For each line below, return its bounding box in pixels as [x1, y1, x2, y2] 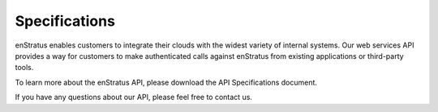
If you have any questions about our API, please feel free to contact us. [15, 93, 253, 102]
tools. [15, 63, 34, 73]
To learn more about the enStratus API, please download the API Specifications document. [15, 77, 318, 87]
